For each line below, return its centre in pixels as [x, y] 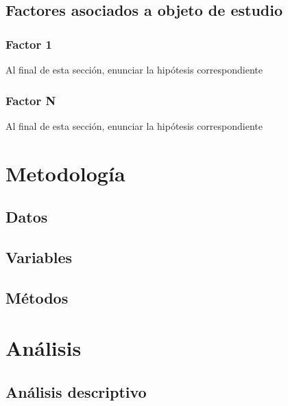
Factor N [31, 100]
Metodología [65, 173]
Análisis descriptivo [76, 391]
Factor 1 [29, 44]
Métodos [37, 297]
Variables [39, 257]
